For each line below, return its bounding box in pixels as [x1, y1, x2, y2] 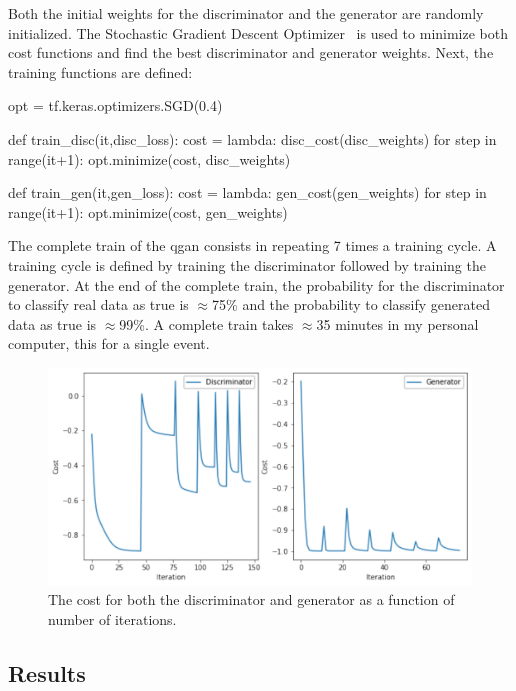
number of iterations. [48, 608, 177, 629]
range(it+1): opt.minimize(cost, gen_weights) [8, 201, 288, 222]
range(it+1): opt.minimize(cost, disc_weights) [8, 148, 291, 169]
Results [8, 657, 86, 688]
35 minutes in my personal [316, 313, 479, 334]
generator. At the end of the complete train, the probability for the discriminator [8, 274, 505, 295]
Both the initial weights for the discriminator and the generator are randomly [8, 3, 484, 23]
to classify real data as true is [8, 294, 189, 315]
